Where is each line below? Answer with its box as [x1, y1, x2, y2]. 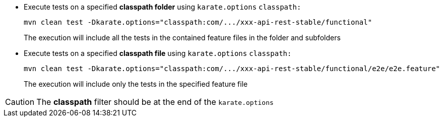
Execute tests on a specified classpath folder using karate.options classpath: [24, 3, 301, 11]
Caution [5, 97, 35, 107]
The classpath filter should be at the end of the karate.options [36, 97, 274, 107]
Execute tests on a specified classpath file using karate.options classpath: [24, 49, 292, 57]
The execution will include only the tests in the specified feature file [24, 80, 248, 88]
